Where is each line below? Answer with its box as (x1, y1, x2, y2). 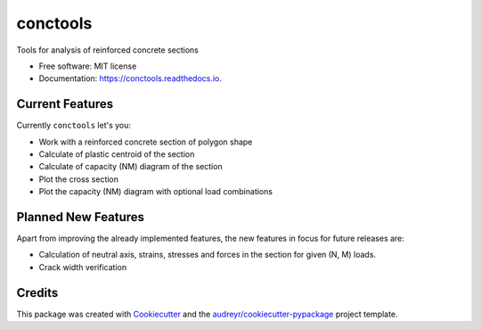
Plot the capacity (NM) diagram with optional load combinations (38, 186, 273, 197)
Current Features (16, 96, 114, 111)
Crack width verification (38, 261, 127, 272)
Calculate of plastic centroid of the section (38, 149, 195, 160)
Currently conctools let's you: (16, 120, 132, 131)
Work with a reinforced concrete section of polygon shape (38, 136, 253, 147)
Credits (16, 285, 59, 300)
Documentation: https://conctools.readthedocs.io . (38, 73, 223, 84)
